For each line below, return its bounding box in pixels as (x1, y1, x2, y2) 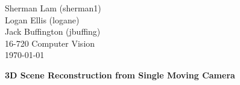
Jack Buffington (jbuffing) (5, 25, 101, 38)
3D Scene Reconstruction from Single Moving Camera (5, 68, 235, 81)
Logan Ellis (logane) (5, 13, 80, 26)
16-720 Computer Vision (5, 37, 95, 49)
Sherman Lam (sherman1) (5, 2, 101, 14)
